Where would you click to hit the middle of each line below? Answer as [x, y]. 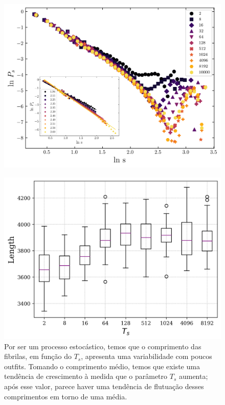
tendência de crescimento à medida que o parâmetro [86, 376]
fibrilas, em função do [38, 356]
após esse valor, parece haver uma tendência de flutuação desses [104, 386]
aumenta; [193, 376]
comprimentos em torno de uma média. [66, 396]
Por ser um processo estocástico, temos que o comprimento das [103, 346]
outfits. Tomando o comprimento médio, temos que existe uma [102, 366]
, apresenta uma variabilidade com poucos [147, 356]
